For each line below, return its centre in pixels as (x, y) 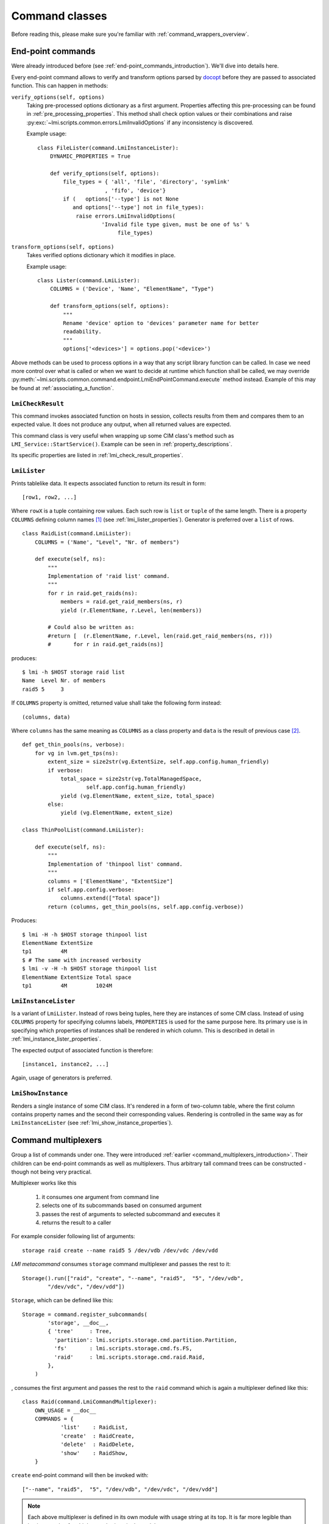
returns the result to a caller (76, 1222)
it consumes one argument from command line (101, 1197)
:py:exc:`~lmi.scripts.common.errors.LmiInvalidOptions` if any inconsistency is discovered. (140, 123)
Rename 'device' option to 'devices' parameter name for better (161, 323)
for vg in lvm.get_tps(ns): (76, 753)
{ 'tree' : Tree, (80, 1331)
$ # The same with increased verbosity (82, 960)
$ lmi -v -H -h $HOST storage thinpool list (90, 969)
